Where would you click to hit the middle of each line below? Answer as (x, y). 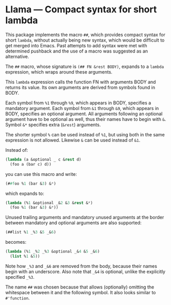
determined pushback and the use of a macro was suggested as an (77, 51)
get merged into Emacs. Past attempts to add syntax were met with (76, 45)
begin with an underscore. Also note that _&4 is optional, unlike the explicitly (85, 272)
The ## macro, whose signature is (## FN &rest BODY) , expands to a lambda (85, 66)
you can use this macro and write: (41, 174)
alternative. (17, 56)
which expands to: (25, 193)
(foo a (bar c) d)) (31, 164)
